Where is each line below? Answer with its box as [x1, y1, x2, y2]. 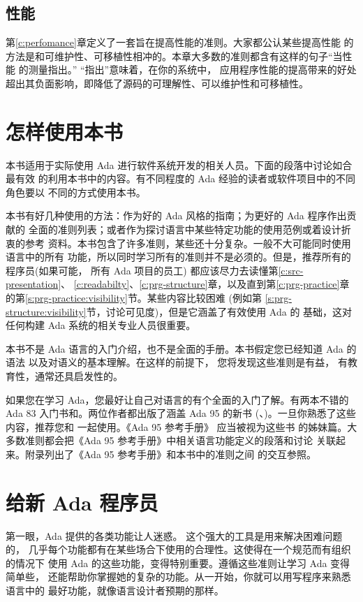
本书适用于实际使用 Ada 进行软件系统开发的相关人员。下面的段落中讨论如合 [6, 157, 353, 172]
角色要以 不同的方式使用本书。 [6, 184, 146, 199]
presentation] [6, 277, 61, 291]
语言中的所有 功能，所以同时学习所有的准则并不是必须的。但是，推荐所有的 [6, 249, 351, 264]
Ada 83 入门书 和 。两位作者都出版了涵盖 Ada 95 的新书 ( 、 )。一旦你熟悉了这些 [6, 406, 356, 420]
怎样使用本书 [6, 117, 124, 145]
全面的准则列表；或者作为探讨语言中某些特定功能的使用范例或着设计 [28, 222, 341, 237]
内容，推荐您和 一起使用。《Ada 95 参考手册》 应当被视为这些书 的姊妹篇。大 [6, 419, 357, 434]
